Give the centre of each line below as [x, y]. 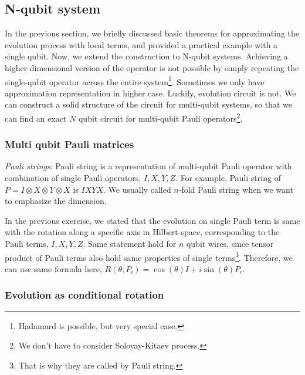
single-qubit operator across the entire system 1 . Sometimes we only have [135, 81]
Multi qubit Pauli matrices [70, 144]
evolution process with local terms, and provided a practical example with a [141, 44]
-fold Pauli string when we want [236, 189]
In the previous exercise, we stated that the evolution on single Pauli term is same [152, 220]
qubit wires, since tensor [230, 244]
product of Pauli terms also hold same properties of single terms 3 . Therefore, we [149, 256]
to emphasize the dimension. [56, 201]
